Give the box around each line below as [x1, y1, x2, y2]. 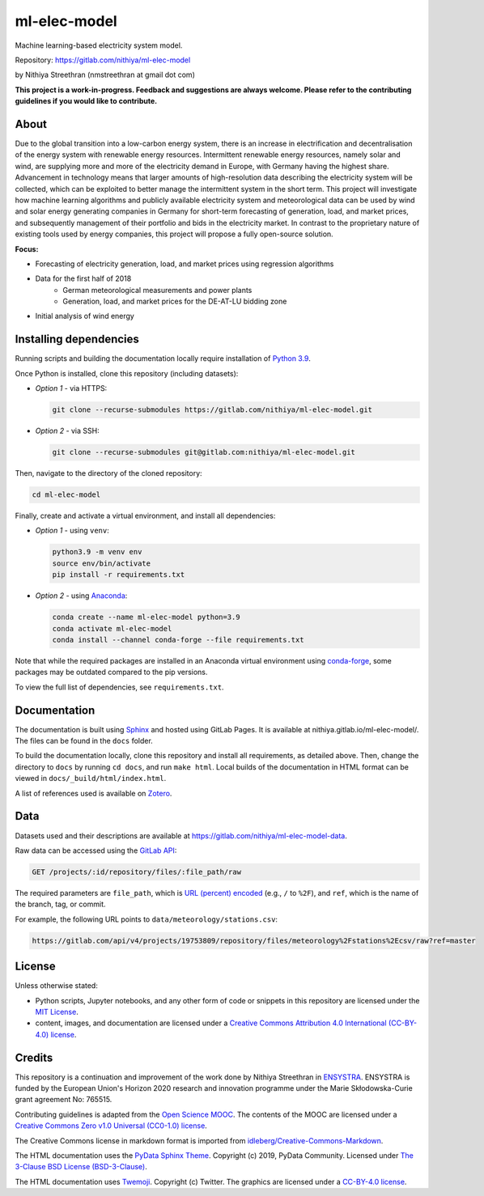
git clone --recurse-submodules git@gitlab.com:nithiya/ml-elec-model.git [52, 447, 356, 457]
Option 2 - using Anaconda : [35, 591, 128, 600]
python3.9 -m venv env [52, 547, 142, 557]
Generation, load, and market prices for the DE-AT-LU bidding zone [62, 296, 287, 307]
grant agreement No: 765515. [15, 1095, 113, 1105]
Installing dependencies [15, 333, 139, 346]
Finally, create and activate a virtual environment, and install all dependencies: [15, 511, 276, 521]
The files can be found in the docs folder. [15, 736, 153, 746]
